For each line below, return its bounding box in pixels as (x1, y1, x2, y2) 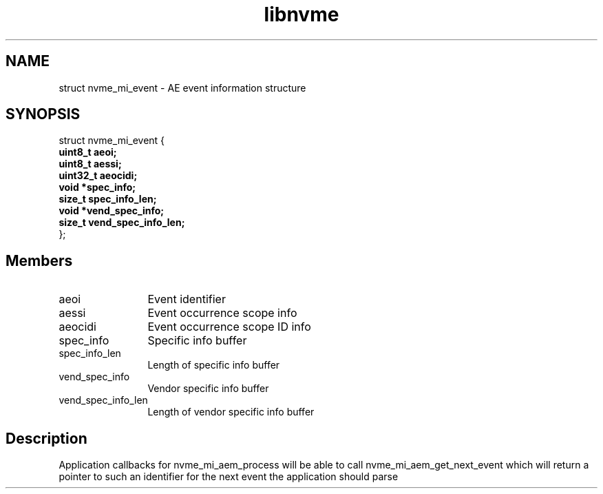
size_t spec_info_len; (59, 193, 157, 205)
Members (6, 251, 73, 269)
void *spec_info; (59, 181, 136, 194)
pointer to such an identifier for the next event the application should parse (59, 471, 399, 483)
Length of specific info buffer (147, 359, 280, 371)
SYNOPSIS (6, 105, 81, 123)
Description (6, 429, 87, 447)
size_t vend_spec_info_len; (59, 216, 185, 229)
